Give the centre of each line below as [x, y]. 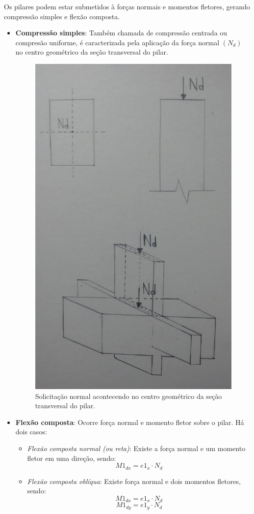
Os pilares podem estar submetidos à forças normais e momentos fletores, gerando [127, 6]
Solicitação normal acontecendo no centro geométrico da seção [128, 396]
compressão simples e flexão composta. [62, 16]
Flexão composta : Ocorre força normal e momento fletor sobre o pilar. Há [130, 422]
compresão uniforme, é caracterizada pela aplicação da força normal [117, 42]
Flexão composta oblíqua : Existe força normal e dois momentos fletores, [134, 481]
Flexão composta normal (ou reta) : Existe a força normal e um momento [136, 448]
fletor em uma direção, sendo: [72, 458]
